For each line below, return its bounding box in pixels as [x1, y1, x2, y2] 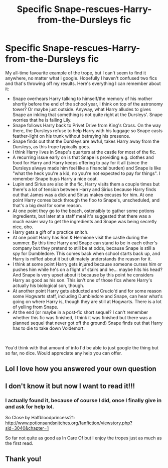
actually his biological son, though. [12, 283, 84, 289]
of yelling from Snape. [12, 304, 59, 310]
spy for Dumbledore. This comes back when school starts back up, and [12, 250, 160, 256]
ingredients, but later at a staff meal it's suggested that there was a [12, 213, 151, 219]
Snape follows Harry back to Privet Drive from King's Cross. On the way [12, 122, 161, 128]
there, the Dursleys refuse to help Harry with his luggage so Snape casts [12, 127, 163, 134]
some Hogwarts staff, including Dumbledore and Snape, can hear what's [12, 293, 163, 299]
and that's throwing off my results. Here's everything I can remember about [5, 80, 161, 86]
